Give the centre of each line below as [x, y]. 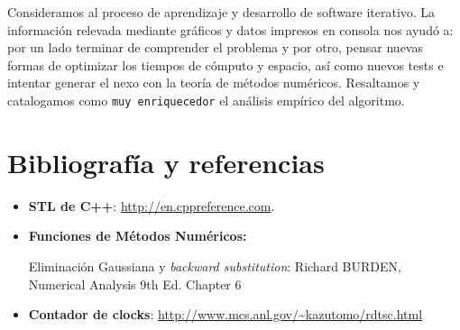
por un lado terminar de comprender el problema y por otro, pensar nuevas [215, 47]
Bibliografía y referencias [166, 162]
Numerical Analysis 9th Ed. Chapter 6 [135, 284]
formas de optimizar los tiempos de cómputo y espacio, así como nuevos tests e [225, 64]
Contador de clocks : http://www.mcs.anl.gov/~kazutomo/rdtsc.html [225, 314]
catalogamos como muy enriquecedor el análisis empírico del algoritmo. [206, 100]
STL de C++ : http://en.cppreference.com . [152, 205]
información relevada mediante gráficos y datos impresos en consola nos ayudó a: [230, 29]
